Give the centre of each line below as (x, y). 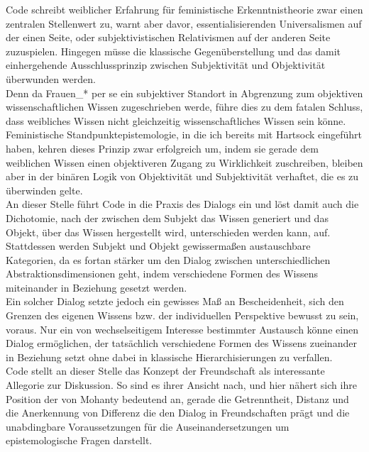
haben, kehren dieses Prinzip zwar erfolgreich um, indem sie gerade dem (162, 148)
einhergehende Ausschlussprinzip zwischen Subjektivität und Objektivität (166, 65)
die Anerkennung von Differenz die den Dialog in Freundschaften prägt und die (178, 413)
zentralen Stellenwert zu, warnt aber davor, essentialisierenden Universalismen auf (184, 23)
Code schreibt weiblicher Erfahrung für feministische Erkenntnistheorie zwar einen (184, 9)
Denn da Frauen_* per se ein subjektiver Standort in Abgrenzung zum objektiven (184, 93)
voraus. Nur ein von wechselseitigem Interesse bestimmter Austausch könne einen (182, 329)
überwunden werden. (51, 78)
